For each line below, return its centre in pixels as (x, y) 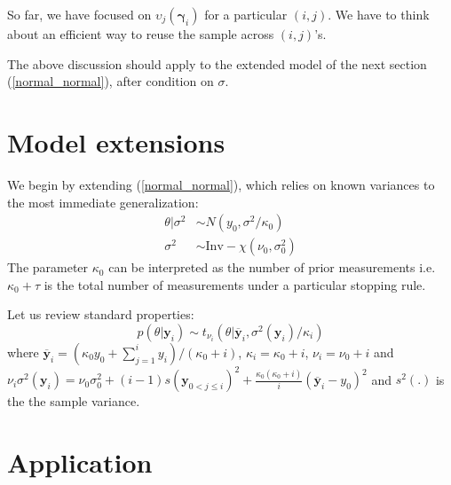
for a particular (246, 14)
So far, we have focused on (79, 14)
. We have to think (379, 14)
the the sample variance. (74, 401)
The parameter (48, 267)
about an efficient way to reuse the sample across (141, 34)
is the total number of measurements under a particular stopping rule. (235, 284)
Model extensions (116, 141)
